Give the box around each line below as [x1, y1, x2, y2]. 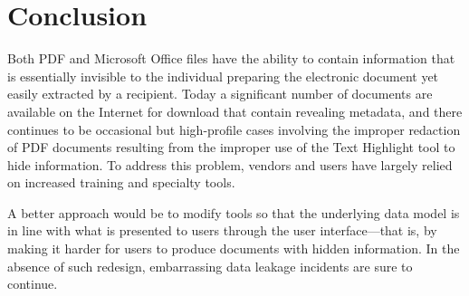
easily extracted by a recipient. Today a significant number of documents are [7, 84, 433, 103]
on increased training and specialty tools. [7, 173, 235, 192]
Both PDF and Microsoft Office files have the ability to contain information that [7, 49, 455, 68]
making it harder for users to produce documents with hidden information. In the [7, 239, 460, 258]
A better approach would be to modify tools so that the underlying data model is [7, 203, 460, 222]
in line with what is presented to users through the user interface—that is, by [7, 221, 437, 240]
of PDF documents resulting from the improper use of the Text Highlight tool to [7, 138, 455, 157]
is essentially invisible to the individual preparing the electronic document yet [7, 66, 439, 85]
